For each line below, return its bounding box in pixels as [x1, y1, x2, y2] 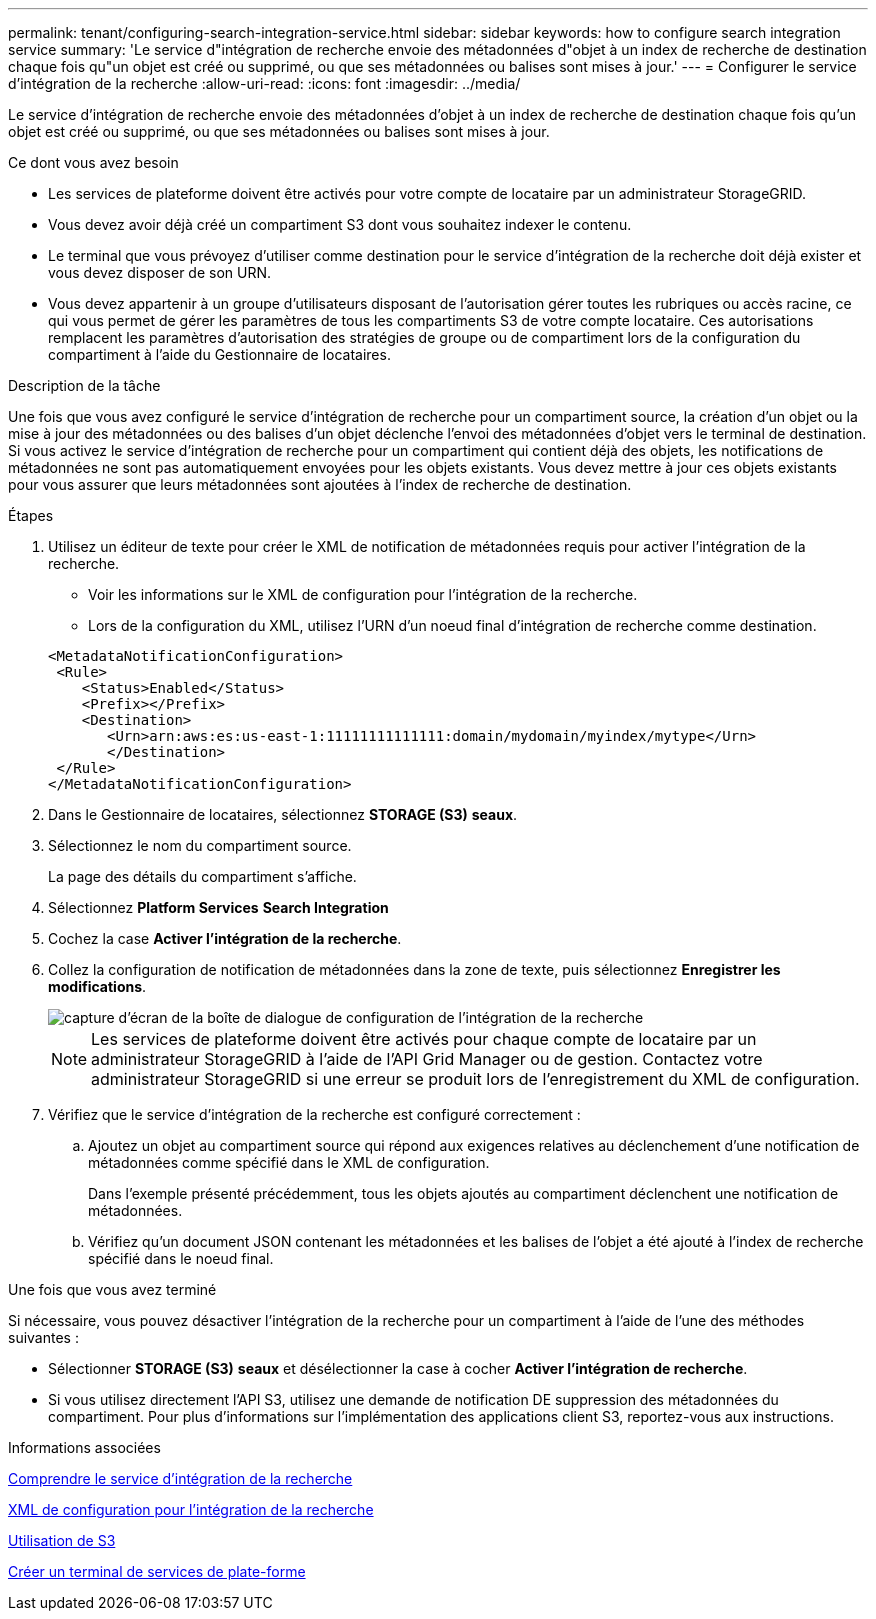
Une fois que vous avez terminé [8, 1281, 217, 1298]
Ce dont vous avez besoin [8, 154, 179, 171]
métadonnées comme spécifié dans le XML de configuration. [88, 1154, 490, 1171]
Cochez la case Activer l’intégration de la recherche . [48, 930, 402, 947]
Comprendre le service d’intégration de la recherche [8, 1470, 353, 1487]
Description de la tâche [8, 377, 161, 394]
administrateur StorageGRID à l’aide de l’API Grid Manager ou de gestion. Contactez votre [91, 1049, 763, 1069]
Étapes [8, 507, 54, 524]
